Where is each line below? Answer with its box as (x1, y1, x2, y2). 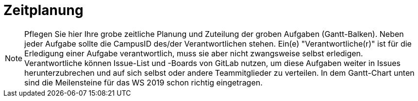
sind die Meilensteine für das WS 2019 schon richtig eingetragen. (24, 77, 263, 87)
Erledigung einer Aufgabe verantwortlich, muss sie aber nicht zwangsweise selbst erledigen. (24, 48, 363, 58)
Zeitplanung (3, 2, 84, 18)
